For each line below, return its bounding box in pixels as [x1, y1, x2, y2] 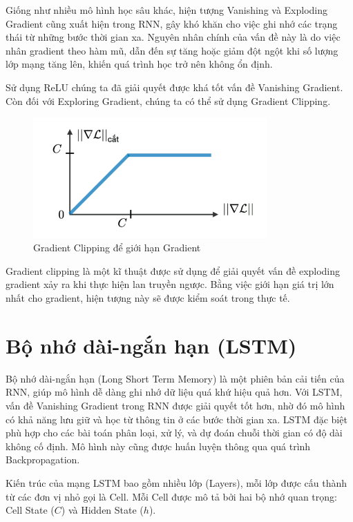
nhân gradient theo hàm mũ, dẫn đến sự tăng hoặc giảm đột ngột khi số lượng [6, 43, 338, 57]
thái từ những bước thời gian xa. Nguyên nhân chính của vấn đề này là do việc [6, 30, 341, 44]
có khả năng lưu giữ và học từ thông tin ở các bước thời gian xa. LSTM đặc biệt [6, 412, 347, 426]
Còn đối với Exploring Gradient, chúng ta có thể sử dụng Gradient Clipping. [6, 93, 331, 108]
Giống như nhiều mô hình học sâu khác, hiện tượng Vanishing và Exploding [6, 3, 328, 17]
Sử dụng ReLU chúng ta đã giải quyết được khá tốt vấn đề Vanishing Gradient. [6, 79, 343, 94]
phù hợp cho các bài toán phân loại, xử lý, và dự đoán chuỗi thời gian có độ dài [6, 425, 343, 440]
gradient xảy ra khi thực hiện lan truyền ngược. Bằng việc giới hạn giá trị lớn [6, 277, 334, 291]
